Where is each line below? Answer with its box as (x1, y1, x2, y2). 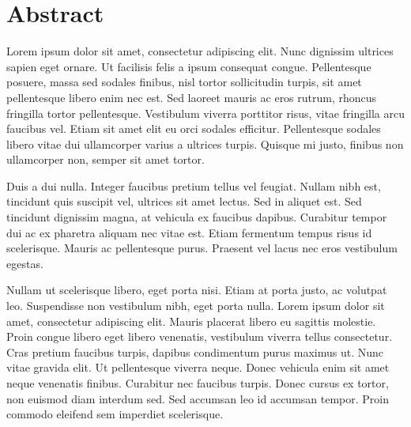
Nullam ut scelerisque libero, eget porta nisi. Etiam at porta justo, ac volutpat (6, 282, 387, 298)
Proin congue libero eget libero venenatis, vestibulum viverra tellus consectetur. (6, 328, 393, 345)
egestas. (6, 255, 43, 271)
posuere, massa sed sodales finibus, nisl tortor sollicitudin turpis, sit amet (6, 74, 362, 90)
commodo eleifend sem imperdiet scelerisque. (6, 406, 224, 422)
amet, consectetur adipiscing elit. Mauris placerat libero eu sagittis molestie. (6, 312, 376, 329)
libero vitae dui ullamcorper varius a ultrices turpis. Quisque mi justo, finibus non (6, 135, 404, 152)
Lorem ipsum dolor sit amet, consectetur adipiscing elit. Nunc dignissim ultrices (6, 43, 394, 59)
